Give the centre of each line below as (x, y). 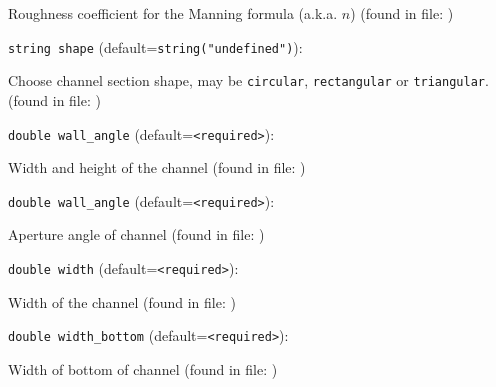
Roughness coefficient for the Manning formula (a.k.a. (173, 13)
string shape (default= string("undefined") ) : (155, 46)
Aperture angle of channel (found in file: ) (136, 234)
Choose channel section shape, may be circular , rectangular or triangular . (248, 80)
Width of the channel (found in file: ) (122, 301)
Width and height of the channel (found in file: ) (157, 167)
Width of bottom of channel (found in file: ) (143, 368)
